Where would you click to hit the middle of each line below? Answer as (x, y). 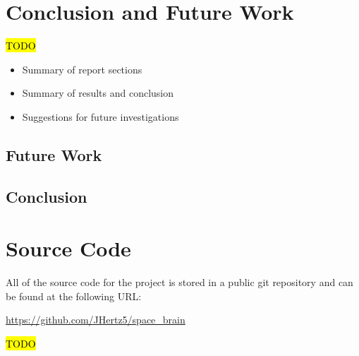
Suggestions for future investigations (101, 116)
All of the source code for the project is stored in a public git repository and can (179, 282)
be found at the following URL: (74, 296)
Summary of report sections (82, 69)
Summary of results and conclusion (98, 93)
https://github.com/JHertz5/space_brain (96, 320)
